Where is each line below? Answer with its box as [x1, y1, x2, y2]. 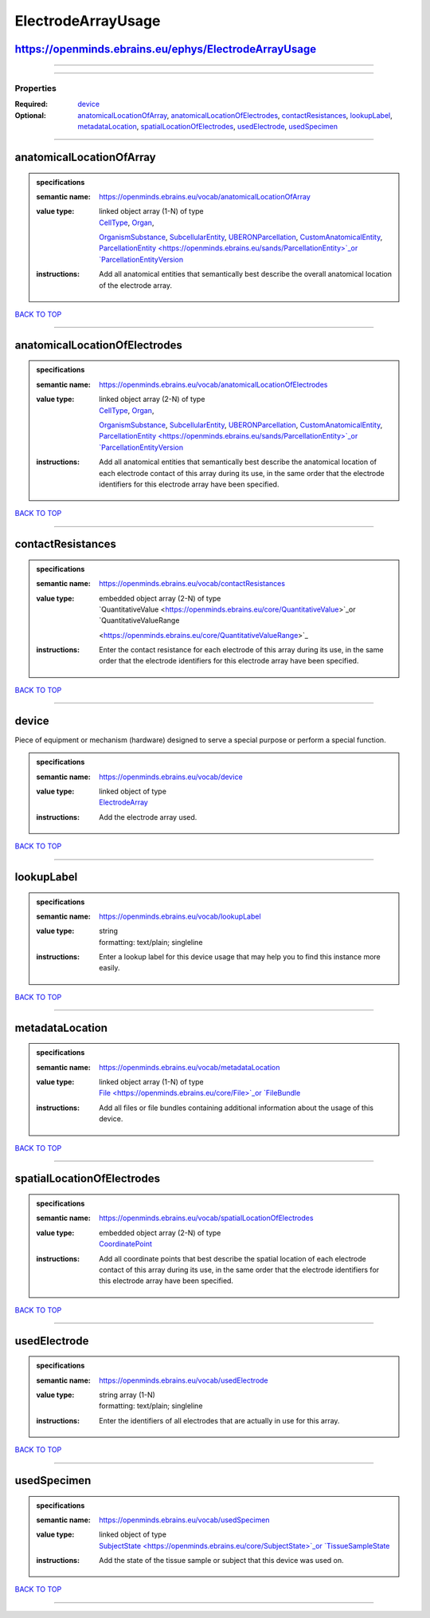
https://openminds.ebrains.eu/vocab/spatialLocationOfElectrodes [99, 1213, 314, 1223]
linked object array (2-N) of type [99, 395, 205, 404]
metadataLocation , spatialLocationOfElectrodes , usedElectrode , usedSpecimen [77, 122, 338, 132]
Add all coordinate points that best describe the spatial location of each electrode [99, 1254, 366, 1263]
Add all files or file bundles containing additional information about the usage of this [99, 1103, 374, 1112]
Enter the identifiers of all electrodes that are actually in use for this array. [99, 1415, 340, 1425]
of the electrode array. [99, 280, 173, 290]
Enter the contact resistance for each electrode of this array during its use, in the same [99, 645, 384, 655]
